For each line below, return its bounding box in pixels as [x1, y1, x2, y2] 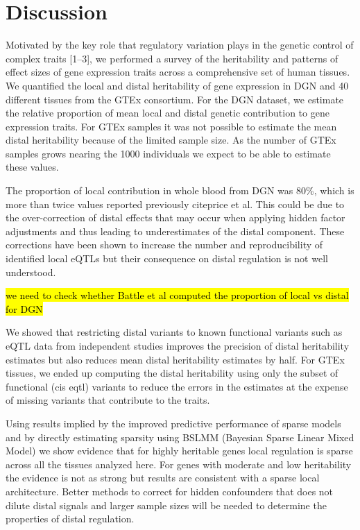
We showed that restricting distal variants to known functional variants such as [6, 325, 343, 339]
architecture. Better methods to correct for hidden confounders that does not [6, 484, 334, 498]
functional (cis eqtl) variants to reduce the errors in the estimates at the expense [6, 379, 348, 393]
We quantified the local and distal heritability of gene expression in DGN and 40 [6, 78, 349, 92]
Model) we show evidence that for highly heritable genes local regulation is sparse [6, 443, 353, 458]
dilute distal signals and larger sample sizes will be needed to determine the [6, 497, 327, 512]
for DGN [6, 301, 43, 316]
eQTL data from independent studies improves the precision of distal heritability [6, 339, 350, 352]
